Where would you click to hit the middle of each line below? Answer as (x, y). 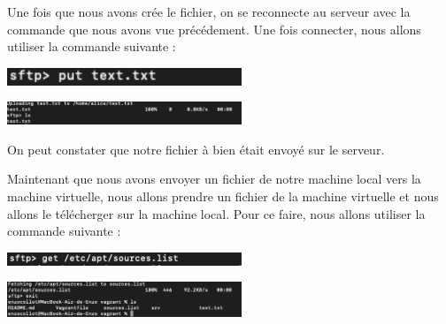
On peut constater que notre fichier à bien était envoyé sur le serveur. (196, 149)
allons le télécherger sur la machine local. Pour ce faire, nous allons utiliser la (216, 213)
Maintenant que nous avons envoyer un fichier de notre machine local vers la (214, 179)
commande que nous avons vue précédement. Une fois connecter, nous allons (214, 29)
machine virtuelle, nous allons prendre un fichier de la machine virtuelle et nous (223, 196)
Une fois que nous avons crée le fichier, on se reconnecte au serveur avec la (209, 11)
